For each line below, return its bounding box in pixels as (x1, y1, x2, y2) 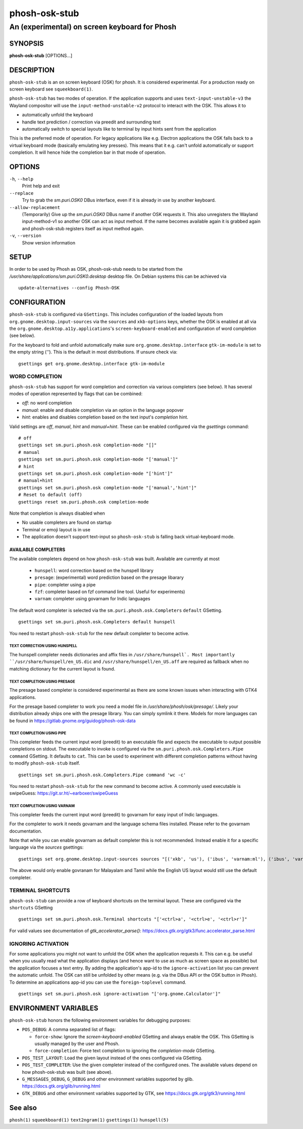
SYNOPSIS (9, 39, 44, 48)
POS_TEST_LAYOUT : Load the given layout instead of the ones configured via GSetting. (22, 1055, 203, 1061)
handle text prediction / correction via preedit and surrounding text (22, 119, 161, 125)
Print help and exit (22, 183, 60, 189)
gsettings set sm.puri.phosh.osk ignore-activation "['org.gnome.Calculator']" (18, 991, 221, 996)
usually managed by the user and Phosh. (34, 1040, 120, 1047)
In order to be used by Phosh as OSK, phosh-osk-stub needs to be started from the (9, 266, 183, 272)
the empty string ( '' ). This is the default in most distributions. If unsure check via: (9, 349, 178, 355)
